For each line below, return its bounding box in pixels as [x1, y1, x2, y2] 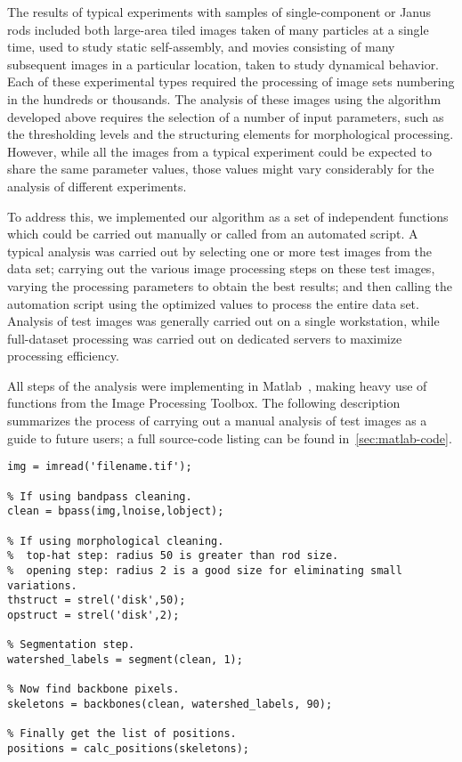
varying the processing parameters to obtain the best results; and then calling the [7, 276, 452, 295]
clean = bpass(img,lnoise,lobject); [7, 505, 224, 518]
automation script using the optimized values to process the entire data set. [7, 294, 419, 312]
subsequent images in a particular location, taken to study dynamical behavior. [7, 54, 440, 73]
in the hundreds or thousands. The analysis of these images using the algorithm [7, 89, 442, 108]
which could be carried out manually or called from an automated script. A [7, 224, 418, 243]
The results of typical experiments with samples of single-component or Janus [7, 3, 432, 20]
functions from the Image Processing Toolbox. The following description [7, 393, 401, 412]
